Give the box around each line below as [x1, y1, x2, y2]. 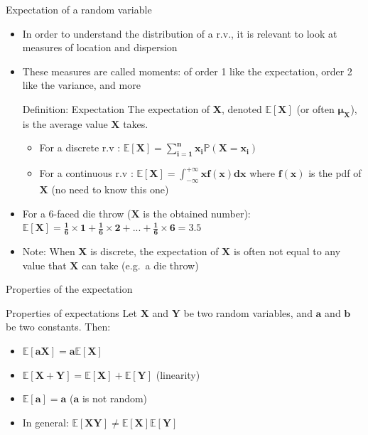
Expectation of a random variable [6, 2, 152, 16]
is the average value [22, 116, 108, 131]
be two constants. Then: [6, 319, 111, 334]
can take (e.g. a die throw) [82, 257, 199, 272]
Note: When [22, 243, 75, 258]
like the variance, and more [22, 77, 141, 92]
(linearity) [156, 367, 200, 382]
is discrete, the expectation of [90, 243, 219, 258]
